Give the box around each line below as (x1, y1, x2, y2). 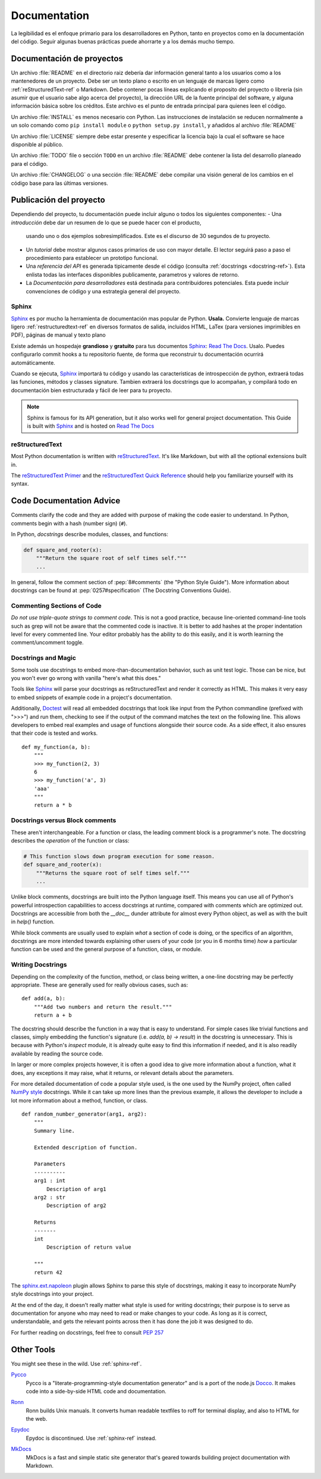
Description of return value (46, 1244, 132, 1251)
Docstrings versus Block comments (11, 816, 117, 825)
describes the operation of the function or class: (11, 836, 130, 844)
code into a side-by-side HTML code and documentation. (26, 1387, 166, 1395)
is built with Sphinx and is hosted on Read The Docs (27, 422, 155, 430)
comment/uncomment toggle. (11, 639, 84, 646)
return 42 (33, 1269, 62, 1276)
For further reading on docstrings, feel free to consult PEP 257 (11, 1328, 164, 1336)
